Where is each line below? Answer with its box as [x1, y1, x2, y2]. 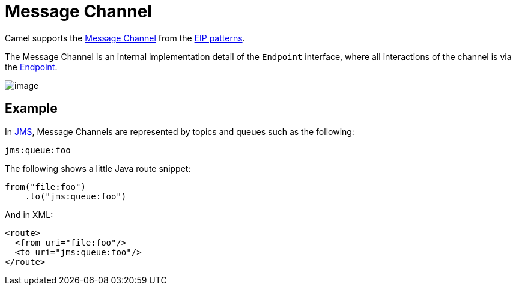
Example [5, 101, 58, 116]
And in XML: [5, 209, 53, 220]
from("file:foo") [5, 181, 86, 192]
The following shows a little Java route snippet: [5, 163, 191, 174]
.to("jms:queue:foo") [25, 191, 127, 201]
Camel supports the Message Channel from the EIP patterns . [5, 32, 245, 43]
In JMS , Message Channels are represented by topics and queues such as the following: [5, 126, 354, 137]
